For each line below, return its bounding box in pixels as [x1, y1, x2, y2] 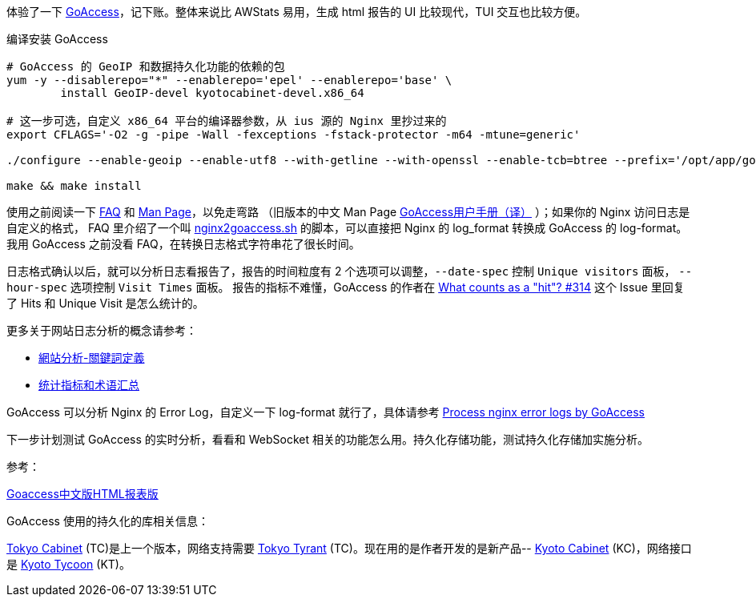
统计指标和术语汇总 [38, 378, 139, 392]
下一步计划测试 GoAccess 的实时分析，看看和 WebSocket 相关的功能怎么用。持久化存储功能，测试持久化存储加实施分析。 [6, 432, 649, 446]
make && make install [6, 179, 142, 192]
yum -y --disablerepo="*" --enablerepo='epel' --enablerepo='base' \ [6, 74, 452, 86]
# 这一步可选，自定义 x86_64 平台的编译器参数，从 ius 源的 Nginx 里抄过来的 [6, 115, 447, 127]
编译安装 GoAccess [6, 32, 108, 46]
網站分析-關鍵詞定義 [38, 351, 145, 364]
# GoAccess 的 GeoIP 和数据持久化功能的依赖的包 [6, 60, 285, 73]
